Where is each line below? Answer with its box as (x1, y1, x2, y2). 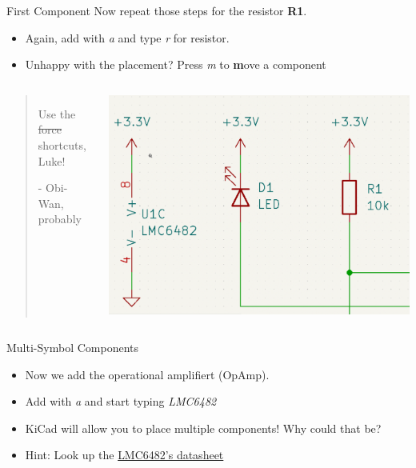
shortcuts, (38, 136, 86, 153)
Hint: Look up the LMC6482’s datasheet (25, 446, 224, 463)
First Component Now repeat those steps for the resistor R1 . (6, 2, 307, 18)
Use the (38, 105, 76, 122)
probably (38, 210, 82, 227)
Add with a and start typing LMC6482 (25, 393, 217, 410)
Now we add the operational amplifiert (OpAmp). (25, 366, 270, 382)
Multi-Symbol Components (6, 339, 138, 356)
